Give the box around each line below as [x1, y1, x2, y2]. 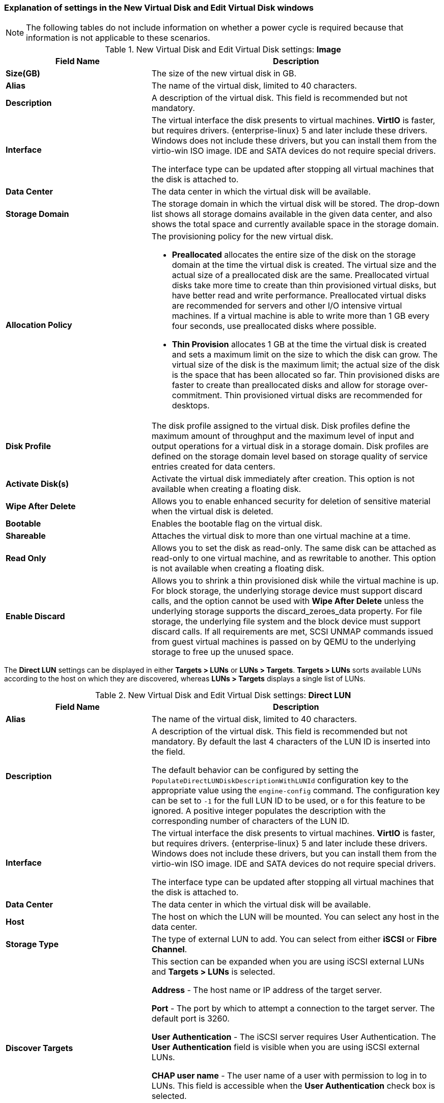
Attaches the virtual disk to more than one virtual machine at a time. [151, 531, 410, 541]
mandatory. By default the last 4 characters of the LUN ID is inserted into [151, 736, 431, 747]
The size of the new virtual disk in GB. [151, 68, 297, 79]
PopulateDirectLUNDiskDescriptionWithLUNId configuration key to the [151, 775, 409, 786]
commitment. [172, 390, 223, 401]
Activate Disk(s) [6, 479, 69, 489]
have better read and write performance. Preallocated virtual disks [172, 290, 427, 301]
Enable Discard [6, 611, 65, 622]
